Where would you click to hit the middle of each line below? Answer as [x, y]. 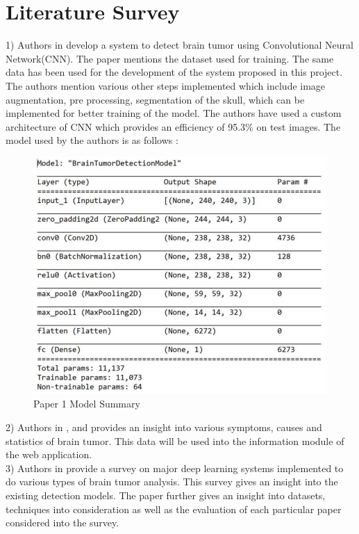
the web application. [49, 454]
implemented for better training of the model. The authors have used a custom [174, 113]
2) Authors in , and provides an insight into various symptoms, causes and [164, 427]
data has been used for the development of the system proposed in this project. [174, 72]
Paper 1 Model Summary [87, 404]
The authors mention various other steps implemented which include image [166, 85]
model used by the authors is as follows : [92, 140]
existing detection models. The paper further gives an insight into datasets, [166, 495]
